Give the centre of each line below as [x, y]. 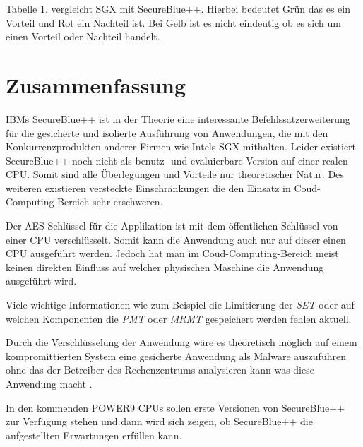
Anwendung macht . [49, 383]
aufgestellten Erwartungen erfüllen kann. [94, 435]
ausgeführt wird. [41, 281]
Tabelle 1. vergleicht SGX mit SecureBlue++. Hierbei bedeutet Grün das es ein [178, 8]
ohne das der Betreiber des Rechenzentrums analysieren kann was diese [160, 370]
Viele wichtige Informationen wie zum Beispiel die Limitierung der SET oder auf [180, 305]
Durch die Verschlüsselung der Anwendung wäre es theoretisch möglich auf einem [181, 342]
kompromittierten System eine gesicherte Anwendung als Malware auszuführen [176, 356]
